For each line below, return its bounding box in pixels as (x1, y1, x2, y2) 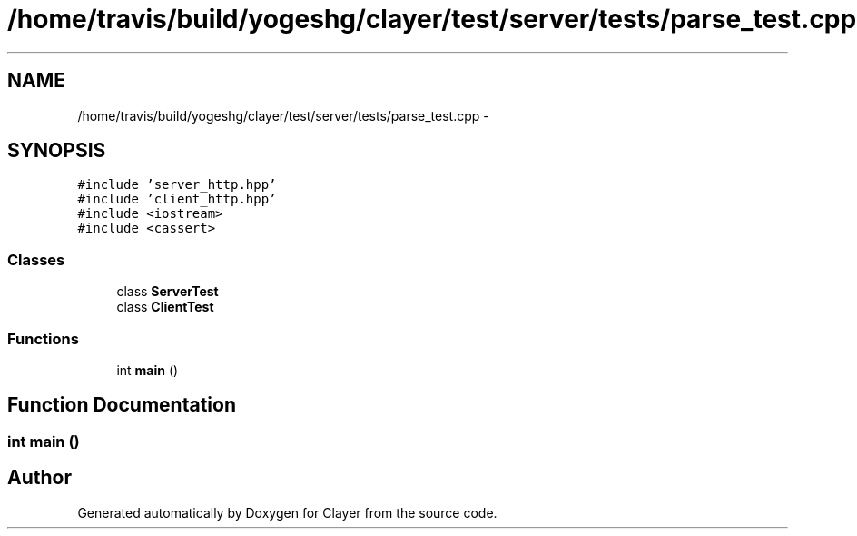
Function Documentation (7, 393, 236, 417)
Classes (7, 250, 65, 269)
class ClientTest (116, 299, 214, 315)
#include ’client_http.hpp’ (77, 192, 277, 207)
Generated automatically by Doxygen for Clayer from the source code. (77, 504, 497, 521)
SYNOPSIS (7, 139, 106, 163)
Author (7, 466, 72, 490)
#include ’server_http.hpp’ (77, 177, 277, 193)
